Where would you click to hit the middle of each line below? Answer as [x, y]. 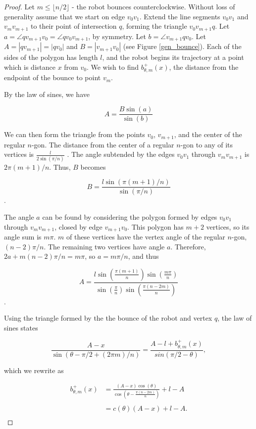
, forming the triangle [154, 26]
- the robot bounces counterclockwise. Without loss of [154, 6]
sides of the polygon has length [51, 57]
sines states [21, 327]
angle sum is [23, 237]
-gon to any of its [207, 144]
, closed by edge [78, 226]
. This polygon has [155, 226]
